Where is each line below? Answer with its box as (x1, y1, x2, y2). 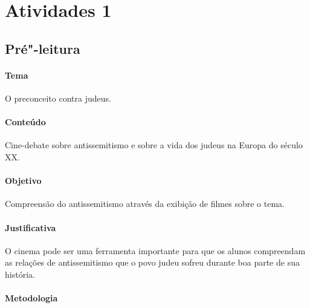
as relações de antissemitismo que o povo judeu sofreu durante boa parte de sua (5, 256, 300, 269)
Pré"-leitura (5, 39, 80, 57)
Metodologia (5, 292, 58, 304)
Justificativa (5, 221, 56, 234)
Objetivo (5, 174, 42, 187)
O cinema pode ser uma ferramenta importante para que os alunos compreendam (5, 244, 306, 257)
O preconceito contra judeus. (5, 91, 111, 104)
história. (5, 267, 35, 280)
